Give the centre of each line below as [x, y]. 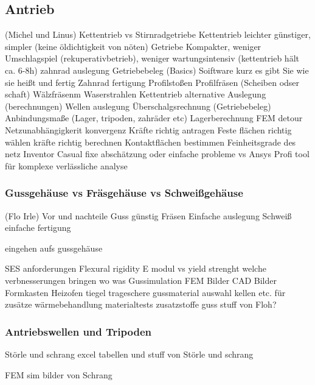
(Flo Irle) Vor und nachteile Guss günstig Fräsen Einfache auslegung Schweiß [148, 215]
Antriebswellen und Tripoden [78, 331]
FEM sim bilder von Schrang [59, 374]
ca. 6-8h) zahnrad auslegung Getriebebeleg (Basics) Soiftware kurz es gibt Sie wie [157, 70]
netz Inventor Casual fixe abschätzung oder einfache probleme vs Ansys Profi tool [157, 154]
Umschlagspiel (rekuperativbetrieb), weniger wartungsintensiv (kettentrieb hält [152, 58]
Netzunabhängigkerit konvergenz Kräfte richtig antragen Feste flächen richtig [148, 129]
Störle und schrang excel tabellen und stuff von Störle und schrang [129, 354]
